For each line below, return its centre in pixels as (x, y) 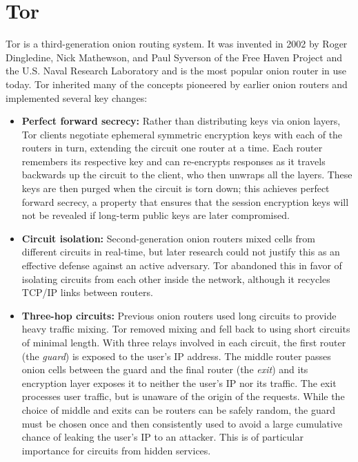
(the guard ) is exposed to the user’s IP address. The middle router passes (176, 356)
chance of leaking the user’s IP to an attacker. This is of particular (162, 437)
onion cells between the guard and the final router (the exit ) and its (165, 369)
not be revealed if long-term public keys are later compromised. (156, 215)
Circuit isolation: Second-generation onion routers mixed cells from (168, 238)
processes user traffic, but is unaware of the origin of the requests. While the (183, 396)
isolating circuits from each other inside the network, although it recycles (176, 279)
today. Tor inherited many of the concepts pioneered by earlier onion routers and (177, 84)
